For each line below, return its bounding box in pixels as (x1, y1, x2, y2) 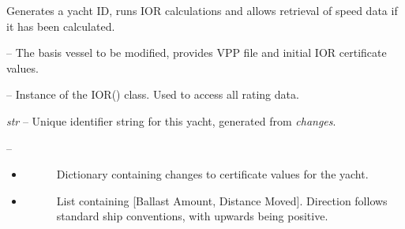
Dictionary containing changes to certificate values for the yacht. (56, 166, 369, 182)
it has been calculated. (6, 17, 115, 34)
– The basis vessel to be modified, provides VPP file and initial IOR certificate (6, 44, 387, 61)
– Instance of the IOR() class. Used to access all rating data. (6, 86, 299, 103)
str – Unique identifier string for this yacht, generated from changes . (6, 112, 336, 129)
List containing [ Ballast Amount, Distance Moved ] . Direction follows (56, 192, 388, 208)
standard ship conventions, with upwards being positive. (56, 208, 328, 224)
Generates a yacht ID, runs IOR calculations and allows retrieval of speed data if (6, 2, 398, 18)
